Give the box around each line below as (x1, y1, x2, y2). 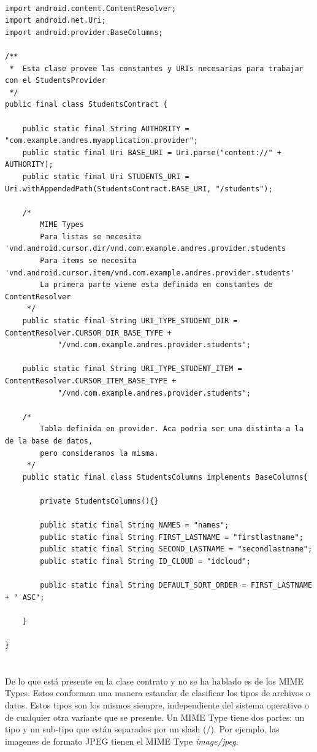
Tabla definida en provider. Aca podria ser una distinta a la (40, 424, 304, 434)
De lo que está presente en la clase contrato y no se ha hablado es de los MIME (5, 674, 304, 687)
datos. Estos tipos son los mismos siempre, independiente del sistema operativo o (5, 699, 309, 712)
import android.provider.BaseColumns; (5, 28, 163, 37)
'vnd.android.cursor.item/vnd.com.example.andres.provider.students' (5, 268, 295, 277)
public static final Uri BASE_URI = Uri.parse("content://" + (22, 148, 282, 157)
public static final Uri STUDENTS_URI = (22, 172, 189, 181)
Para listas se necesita (40, 232, 141, 241)
